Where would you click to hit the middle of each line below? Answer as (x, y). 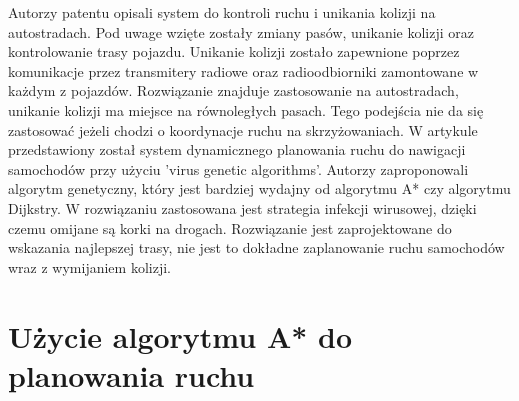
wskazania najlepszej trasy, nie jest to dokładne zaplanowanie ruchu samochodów (256, 247)
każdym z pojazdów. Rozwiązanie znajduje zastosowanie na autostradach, (233, 90)
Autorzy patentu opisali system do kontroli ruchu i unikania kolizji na (222, 12)
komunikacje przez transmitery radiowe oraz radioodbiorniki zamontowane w (243, 70)
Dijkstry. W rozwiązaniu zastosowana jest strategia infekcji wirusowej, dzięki (242, 207)
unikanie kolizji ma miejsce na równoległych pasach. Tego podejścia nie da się (246, 109)
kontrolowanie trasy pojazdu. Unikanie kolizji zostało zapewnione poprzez (234, 51)
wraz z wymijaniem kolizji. (89, 266)
